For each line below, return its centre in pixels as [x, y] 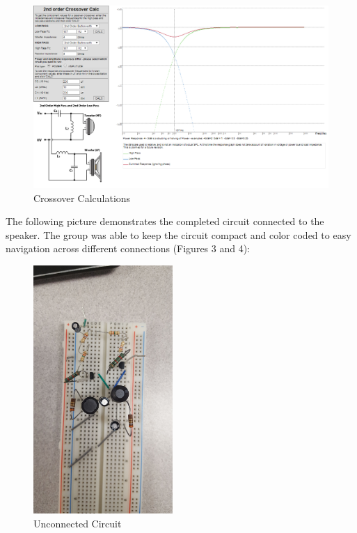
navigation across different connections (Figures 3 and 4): [128, 248]
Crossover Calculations [82, 198]
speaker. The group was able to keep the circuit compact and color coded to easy [178, 234]
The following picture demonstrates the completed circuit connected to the [165, 221]
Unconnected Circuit [78, 523]
